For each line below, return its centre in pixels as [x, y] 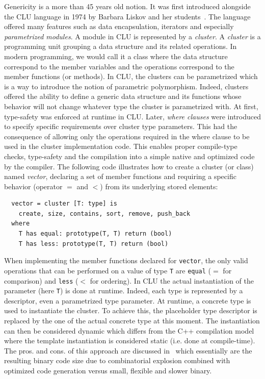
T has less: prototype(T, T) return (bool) [94, 244]
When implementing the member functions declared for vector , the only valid [126, 260]
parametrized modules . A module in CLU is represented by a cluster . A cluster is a [132, 36]
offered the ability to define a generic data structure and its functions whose [123, 96]
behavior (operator [33, 186]
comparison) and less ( [41, 280]
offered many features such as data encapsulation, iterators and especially [119, 26]
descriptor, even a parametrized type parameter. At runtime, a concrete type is [128, 300]
